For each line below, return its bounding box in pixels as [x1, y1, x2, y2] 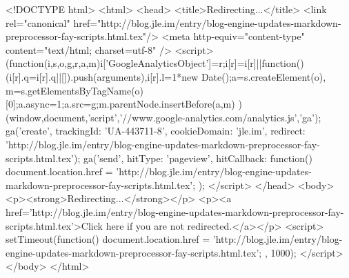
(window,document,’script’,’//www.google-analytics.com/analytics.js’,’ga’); [6, 110, 321, 124]
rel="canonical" [6, 15, 70, 30]
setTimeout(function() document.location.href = [6, 232, 210, 246]
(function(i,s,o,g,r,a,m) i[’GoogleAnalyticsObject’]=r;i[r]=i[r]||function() [6, 56, 304, 70]
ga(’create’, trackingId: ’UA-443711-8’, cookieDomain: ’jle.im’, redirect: [6, 123, 306, 138]
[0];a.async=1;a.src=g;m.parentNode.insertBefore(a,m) [6, 97, 235, 111]
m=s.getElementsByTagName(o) [6, 83, 144, 97]
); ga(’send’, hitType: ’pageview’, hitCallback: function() [73, 150, 312, 165]
